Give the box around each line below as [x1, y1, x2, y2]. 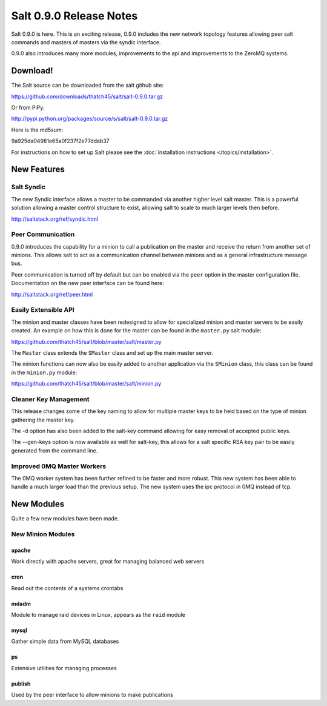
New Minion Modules [11, 530, 75, 538]
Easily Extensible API [11, 306, 75, 314]
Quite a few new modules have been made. [11, 515, 119, 522]
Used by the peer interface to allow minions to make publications [11, 691, 174, 699]
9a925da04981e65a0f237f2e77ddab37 [11, 137, 110, 145]
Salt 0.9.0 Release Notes [11, 9, 138, 22]
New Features [11, 164, 65, 175]
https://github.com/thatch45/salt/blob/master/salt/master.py [11, 338, 162, 345]
